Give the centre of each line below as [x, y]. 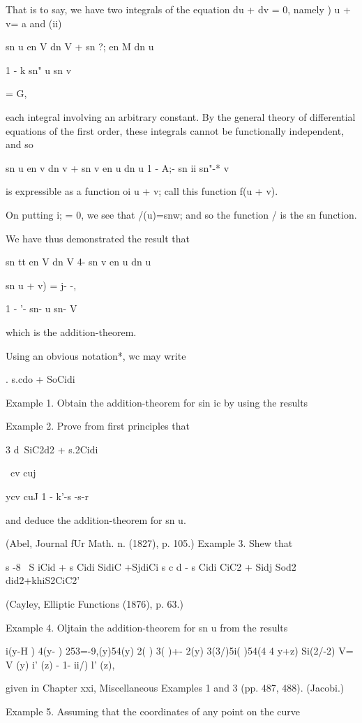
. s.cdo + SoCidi [40, 379]
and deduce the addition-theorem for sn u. [96, 519]
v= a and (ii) [34, 23]
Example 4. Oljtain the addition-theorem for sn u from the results [147, 627]
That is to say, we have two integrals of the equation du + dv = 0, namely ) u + [178, 9]
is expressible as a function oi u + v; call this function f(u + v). [142, 191]
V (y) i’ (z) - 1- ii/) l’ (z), [60, 664]
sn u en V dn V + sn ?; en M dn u [80, 46]
